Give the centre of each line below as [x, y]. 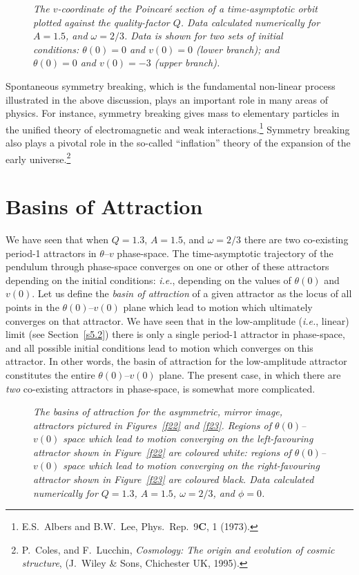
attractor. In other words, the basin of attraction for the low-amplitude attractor [176, 361]
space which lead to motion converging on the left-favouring [188, 439]
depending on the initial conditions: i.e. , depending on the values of [148, 280]
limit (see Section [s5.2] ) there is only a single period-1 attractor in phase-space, [175, 334]
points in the [32, 307]
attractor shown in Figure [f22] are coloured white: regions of [162, 452]
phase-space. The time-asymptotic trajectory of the [225, 253]
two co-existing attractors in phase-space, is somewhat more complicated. [161, 388]
